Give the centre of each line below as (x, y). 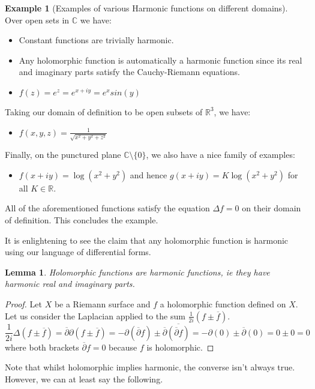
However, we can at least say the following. (84, 379)
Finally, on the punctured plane (63, 155)
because (123, 347)
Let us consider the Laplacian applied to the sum (95, 315)
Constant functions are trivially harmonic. (96, 40)
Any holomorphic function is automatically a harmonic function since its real (160, 60)
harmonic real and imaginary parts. (70, 284)
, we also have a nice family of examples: (220, 155)
